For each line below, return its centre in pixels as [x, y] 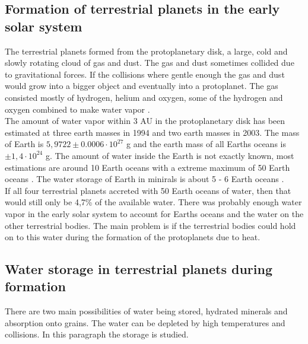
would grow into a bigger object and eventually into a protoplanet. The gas [142, 86]
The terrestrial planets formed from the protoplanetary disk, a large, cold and [146, 51]
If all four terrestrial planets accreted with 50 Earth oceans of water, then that [148, 190]
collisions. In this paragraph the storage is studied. [97, 334]
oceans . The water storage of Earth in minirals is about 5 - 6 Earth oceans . [145, 179]
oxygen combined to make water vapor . [77, 109]
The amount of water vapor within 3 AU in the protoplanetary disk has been [145, 121]
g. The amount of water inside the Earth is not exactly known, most [170, 155]
